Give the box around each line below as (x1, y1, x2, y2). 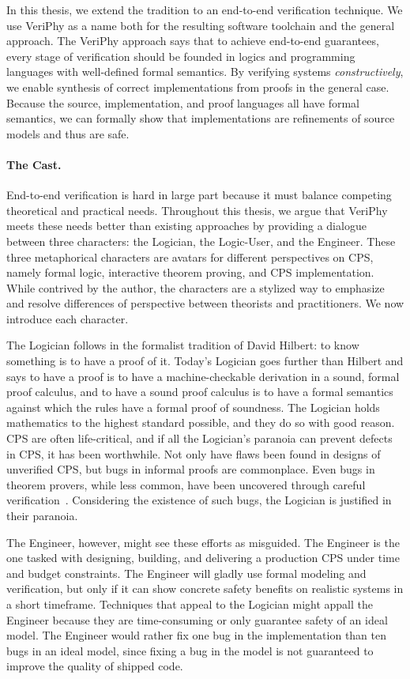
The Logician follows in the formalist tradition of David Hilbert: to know (6, 337, 359, 353)
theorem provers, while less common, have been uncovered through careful (6, 476, 366, 492)
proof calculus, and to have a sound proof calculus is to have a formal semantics (6, 383, 393, 400)
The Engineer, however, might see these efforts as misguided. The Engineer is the (6, 534, 400, 550)
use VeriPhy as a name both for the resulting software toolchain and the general (6, 17, 395, 33)
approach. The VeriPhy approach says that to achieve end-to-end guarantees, (6, 32, 379, 49)
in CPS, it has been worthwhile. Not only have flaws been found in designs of (6, 445, 381, 462)
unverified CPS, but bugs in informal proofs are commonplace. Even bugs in (6, 461, 375, 477)
